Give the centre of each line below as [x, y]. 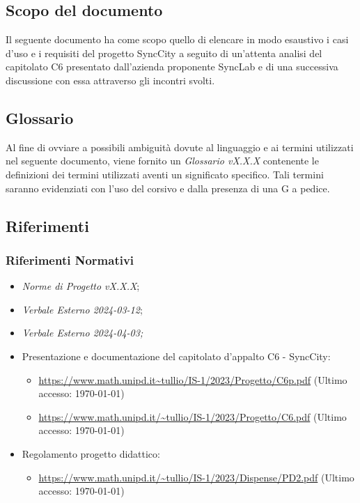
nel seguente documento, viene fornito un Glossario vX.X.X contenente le [162, 161]
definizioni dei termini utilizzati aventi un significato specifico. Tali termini [165, 174]
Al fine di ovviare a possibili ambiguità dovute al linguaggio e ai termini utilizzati [180, 147]
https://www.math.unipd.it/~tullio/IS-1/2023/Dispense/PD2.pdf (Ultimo [196, 477]
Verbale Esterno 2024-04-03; [83, 333]
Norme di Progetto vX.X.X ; [81, 286]
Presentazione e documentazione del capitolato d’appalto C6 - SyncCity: [176, 356]
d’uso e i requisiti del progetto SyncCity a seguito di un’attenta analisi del [164, 53]
